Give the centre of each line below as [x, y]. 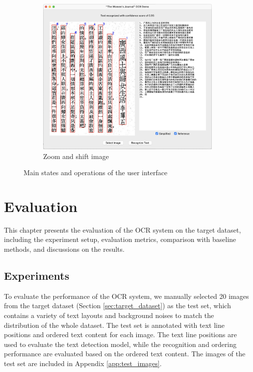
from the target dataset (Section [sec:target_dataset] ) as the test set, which [117, 306]
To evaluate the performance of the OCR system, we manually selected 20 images [126, 296]
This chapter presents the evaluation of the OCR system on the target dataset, [123, 229]
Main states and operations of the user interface [96, 173]
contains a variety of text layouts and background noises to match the [109, 315]
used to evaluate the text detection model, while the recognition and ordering [120, 344]
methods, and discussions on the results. [64, 249]
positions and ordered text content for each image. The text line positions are [120, 334]
